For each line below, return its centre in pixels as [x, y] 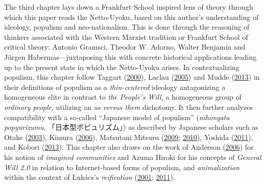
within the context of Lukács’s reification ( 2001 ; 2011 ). [90, 177]
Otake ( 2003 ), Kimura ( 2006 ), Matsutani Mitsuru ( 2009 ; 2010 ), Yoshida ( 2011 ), [129, 137]
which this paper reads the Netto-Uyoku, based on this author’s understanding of [131, 17]
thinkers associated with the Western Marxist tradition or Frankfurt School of [126, 37]
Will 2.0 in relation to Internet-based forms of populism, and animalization [122, 167]
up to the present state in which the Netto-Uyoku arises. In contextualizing [122, 67]
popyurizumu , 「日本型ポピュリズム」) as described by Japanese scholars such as [131, 127]
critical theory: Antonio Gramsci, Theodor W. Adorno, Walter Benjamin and [125, 47]
